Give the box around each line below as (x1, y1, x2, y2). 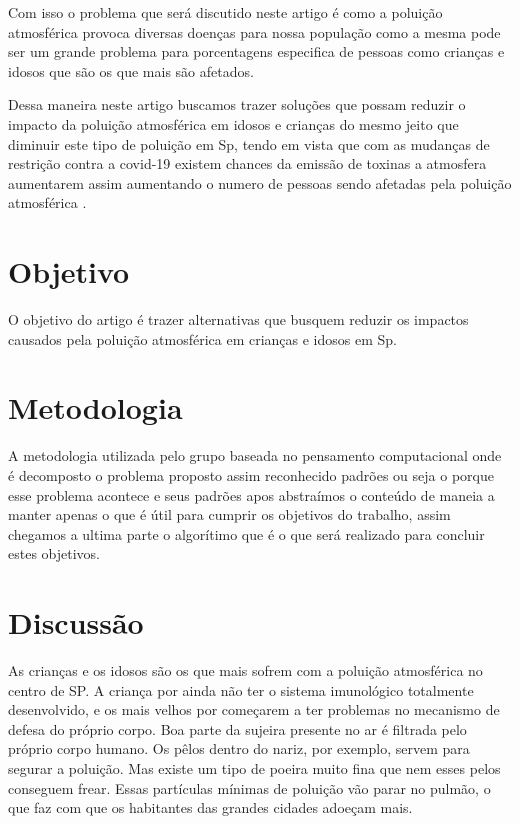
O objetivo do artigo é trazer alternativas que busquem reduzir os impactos (8, 309, 469, 330)
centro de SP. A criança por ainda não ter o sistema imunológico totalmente (8, 679, 474, 700)
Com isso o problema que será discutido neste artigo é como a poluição (8, 2, 443, 22)
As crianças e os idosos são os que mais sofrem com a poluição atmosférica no (8, 660, 483, 681)
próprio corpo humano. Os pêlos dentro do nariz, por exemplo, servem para (8, 738, 470, 759)
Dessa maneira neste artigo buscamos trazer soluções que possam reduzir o (8, 94, 466, 115)
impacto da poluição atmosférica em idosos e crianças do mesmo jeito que (8, 113, 459, 134)
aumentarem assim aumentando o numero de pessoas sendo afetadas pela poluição (8, 172, 512, 193)
